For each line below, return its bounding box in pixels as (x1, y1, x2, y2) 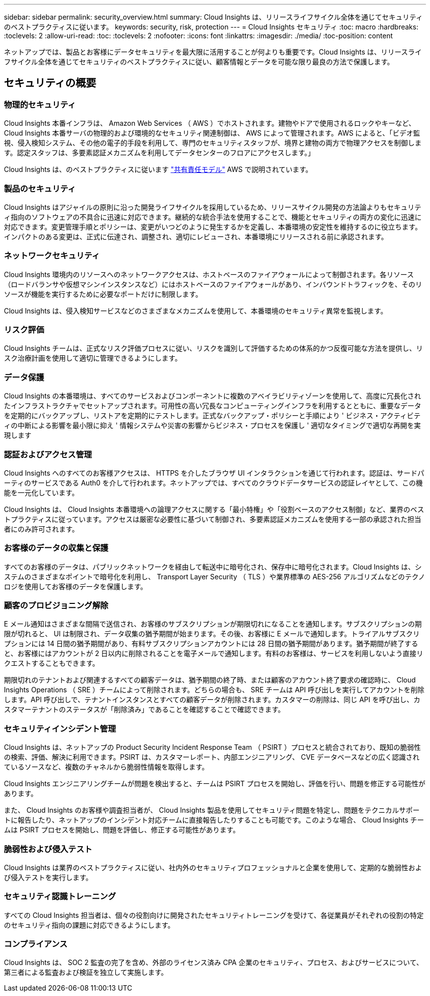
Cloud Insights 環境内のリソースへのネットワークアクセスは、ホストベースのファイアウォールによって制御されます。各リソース (4, 270, 414, 279)
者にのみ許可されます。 (4, 524, 79, 533)
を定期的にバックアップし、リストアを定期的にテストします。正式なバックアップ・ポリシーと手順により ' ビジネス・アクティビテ (4, 411, 421, 420)
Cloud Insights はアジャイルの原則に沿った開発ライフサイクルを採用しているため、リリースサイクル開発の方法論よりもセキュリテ (4, 202, 422, 211)
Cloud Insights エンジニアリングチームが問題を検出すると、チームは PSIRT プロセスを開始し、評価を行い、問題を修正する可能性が (4, 779, 426, 788)
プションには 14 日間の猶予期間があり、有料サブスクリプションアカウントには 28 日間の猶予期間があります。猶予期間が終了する (4, 639, 418, 648)
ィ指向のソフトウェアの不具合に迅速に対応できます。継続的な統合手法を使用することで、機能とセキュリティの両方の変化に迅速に (4, 212, 422, 221)
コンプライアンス (4, 939, 68, 949)
